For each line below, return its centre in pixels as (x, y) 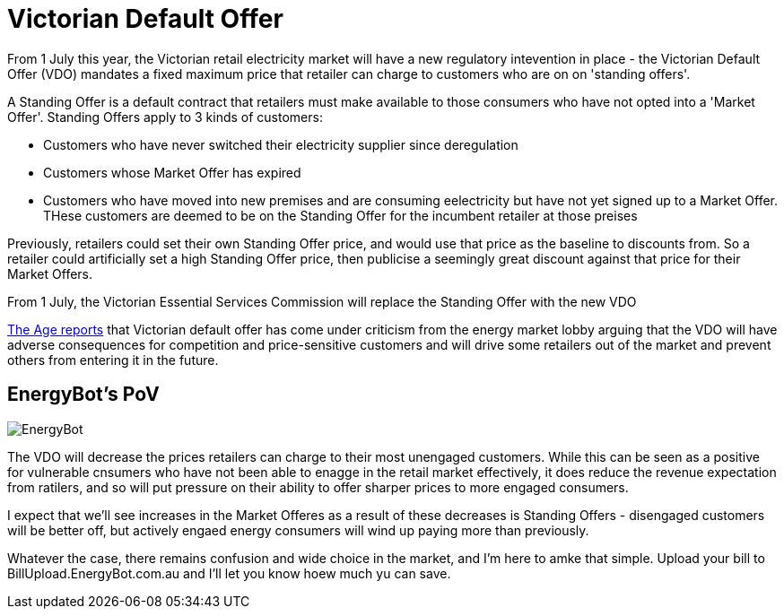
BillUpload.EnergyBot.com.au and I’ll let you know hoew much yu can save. (229, 573)
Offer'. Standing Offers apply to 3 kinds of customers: (165, 117)
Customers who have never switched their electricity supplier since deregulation (281, 144)
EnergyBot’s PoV (83, 395)
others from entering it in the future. (113, 360)
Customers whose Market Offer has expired (172, 172)
